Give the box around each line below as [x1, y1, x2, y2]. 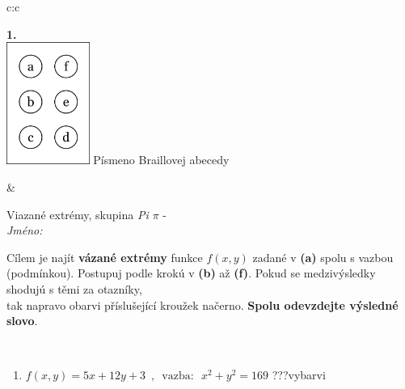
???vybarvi [272, 366, 326, 383]
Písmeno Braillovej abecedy [93, 151, 230, 168]
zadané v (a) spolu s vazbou [252, 248, 394, 265]
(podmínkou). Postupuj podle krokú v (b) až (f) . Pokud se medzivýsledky [6, 264, 376, 281]
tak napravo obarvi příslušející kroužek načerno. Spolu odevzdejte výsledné [6, 296, 399, 313]
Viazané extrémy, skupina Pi [6, 205, 149, 222]
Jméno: [6, 222, 43, 239]
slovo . [6, 312, 38, 329]
